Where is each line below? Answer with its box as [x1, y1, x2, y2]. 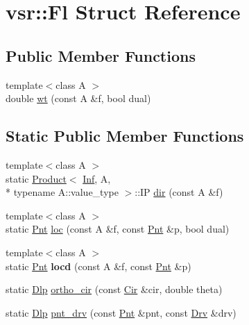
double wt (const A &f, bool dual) [6, 91, 151, 106]
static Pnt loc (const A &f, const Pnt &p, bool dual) [6, 222, 230, 236]
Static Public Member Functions [6, 125, 244, 147]
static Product [6, 171, 67, 185]
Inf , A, [83, 171, 111, 185]
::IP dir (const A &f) [135, 185, 223, 199]
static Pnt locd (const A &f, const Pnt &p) [6, 258, 191, 273]
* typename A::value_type [6, 185, 119, 199]
